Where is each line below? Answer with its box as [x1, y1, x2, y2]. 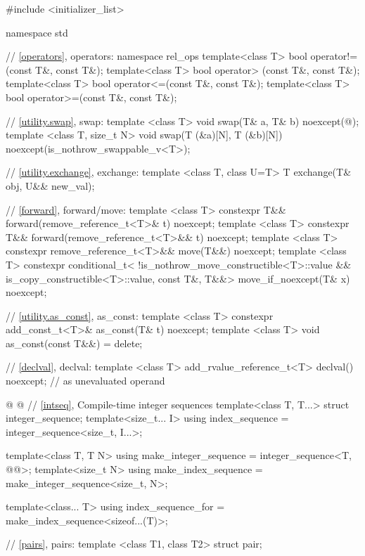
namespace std [6, 25, 68, 39]
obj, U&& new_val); [6, 178, 95, 193]
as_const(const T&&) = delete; [6, 335, 143, 350]
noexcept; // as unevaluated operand [6, 373, 165, 388]
